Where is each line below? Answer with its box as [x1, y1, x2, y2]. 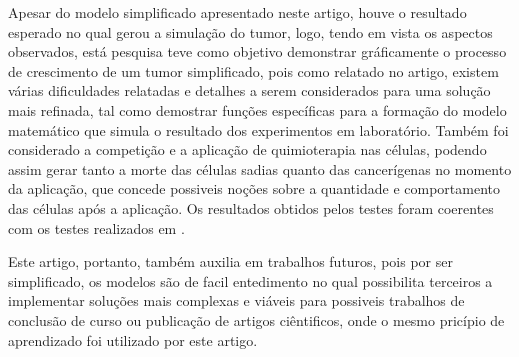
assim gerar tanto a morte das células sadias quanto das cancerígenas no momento [8, 158, 512, 179]
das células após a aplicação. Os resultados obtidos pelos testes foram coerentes [8, 197, 494, 218]
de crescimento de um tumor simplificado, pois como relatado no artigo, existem [8, 60, 499, 81]
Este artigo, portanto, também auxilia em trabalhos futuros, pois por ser [8, 251, 453, 272]
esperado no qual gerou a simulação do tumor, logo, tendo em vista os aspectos [8, 21, 493, 42]
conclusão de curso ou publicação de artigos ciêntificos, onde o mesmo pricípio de [8, 309, 505, 330]
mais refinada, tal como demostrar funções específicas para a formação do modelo [8, 99, 507, 120]
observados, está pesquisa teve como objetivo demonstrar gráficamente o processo [8, 41, 507, 62]
